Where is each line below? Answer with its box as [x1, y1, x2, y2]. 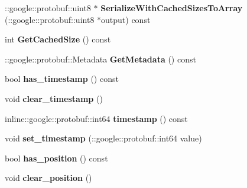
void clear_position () [5, 171, 92, 184]
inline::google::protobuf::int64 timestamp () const [5, 112, 188, 124]
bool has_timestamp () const [5, 72, 119, 85]
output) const [101, 13, 151, 25]
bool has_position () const [5, 151, 108, 164]
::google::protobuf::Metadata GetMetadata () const [5, 52, 196, 65]
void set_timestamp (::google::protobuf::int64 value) [5, 132, 202, 144]
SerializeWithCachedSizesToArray [100, 2, 243, 14]
